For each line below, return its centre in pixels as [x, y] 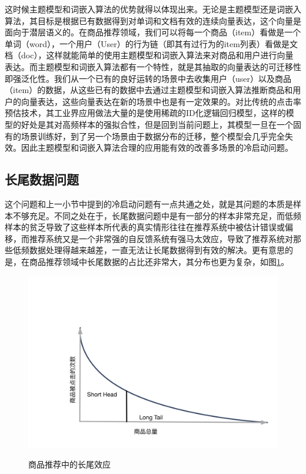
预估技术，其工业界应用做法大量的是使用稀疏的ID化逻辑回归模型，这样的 [145, 113]
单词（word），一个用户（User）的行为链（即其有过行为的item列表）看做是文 [151, 43]
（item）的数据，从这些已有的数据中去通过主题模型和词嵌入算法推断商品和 [149, 90]
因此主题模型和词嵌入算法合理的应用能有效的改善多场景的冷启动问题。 [157, 147]
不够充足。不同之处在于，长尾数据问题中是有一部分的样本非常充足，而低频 [157, 215]
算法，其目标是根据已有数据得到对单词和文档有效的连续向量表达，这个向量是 [153, 20]
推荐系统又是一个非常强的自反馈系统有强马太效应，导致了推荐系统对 [161, 238]
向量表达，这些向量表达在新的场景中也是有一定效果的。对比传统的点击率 [161, 101]
